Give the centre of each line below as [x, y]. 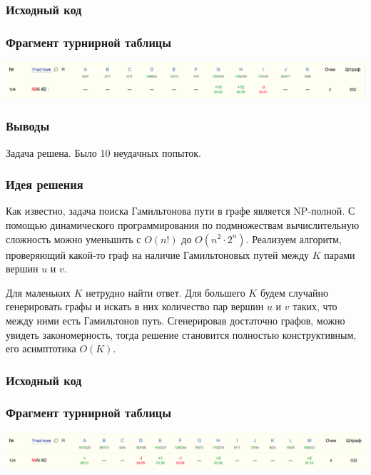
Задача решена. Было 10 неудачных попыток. [104, 152]
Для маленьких [39, 292]
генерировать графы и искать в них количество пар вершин [135, 306]
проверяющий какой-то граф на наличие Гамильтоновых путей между [158, 254]
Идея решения [45, 184]
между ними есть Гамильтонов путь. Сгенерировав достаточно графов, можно [176, 320]
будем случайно [294, 292]
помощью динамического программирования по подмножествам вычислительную [183, 224]
